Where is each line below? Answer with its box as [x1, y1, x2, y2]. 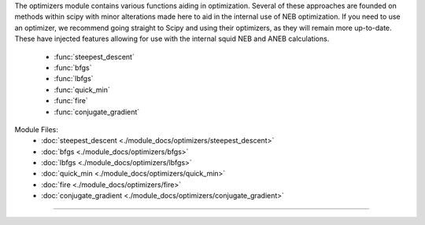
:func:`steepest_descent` [54, 52, 135, 61]
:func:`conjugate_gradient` [54, 107, 140, 116]
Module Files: [14, 124, 59, 134]
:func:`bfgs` [54, 63, 92, 72]
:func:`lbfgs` [54, 74, 94, 83]
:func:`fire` [54, 96, 88, 105]
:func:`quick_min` [54, 85, 110, 94]
